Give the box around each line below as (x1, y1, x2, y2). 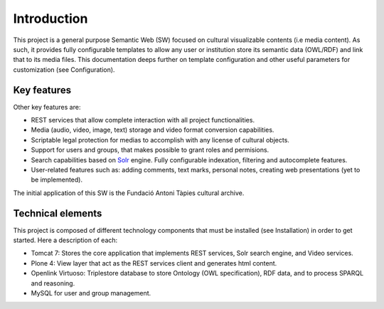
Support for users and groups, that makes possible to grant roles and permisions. (31, 146, 270, 154)
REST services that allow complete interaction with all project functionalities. (31, 116, 255, 125)
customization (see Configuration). (13, 65, 115, 74)
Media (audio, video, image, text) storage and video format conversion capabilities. (31, 125, 274, 135)
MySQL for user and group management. (31, 289, 151, 297)
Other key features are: (13, 103, 81, 111)
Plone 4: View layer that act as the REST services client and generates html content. (31, 258, 277, 267)
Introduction (13, 11, 88, 26)
